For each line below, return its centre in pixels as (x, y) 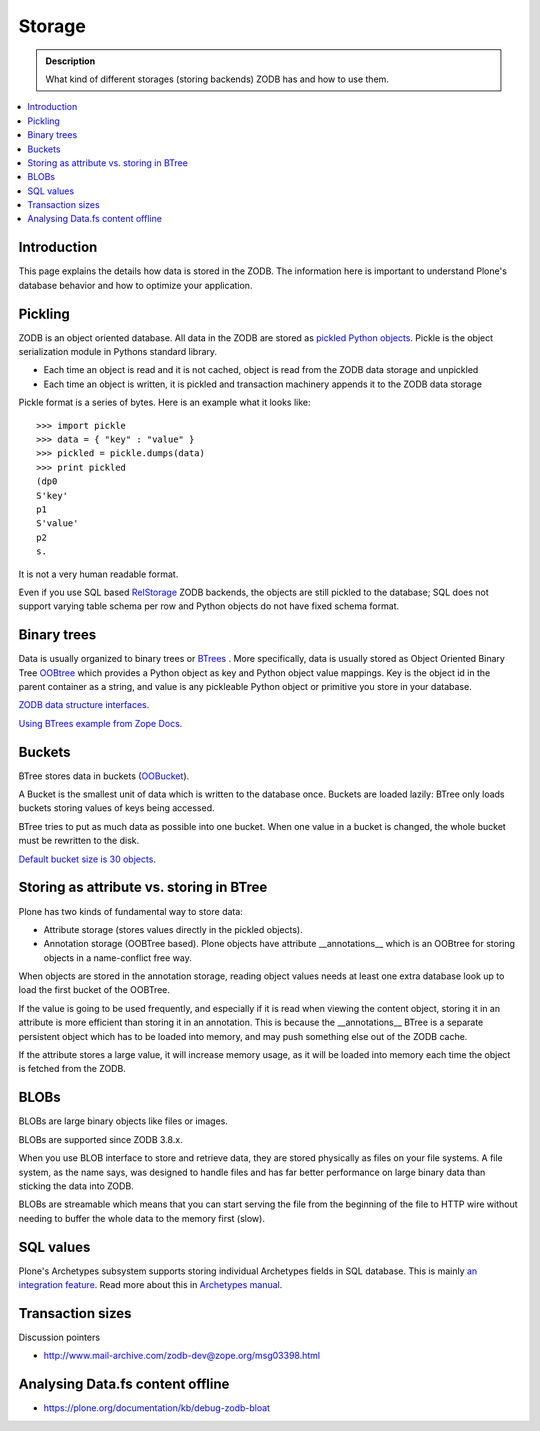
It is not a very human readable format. (98, 574)
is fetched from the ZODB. (72, 1069)
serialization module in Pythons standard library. (118, 352)
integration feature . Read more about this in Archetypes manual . (150, 1284)
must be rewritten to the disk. (79, 841)
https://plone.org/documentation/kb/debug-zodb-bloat (156, 1408)
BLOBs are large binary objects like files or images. (123, 1121)
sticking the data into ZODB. (76, 1186)
